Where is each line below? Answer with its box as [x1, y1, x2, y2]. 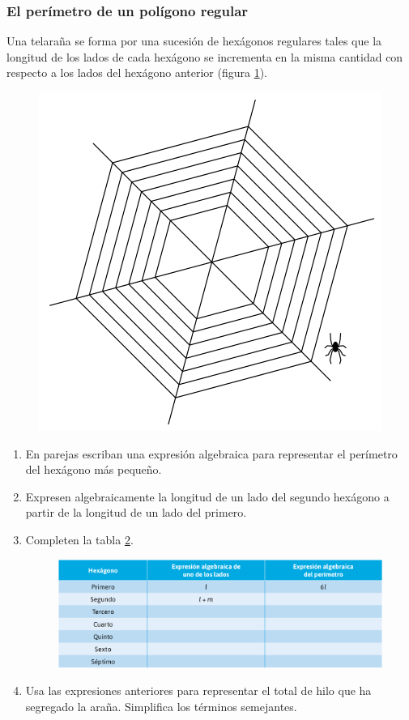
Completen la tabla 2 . [25, 530, 134, 547]
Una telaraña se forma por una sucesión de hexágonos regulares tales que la [6, 32, 382, 49]
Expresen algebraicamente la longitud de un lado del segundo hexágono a [25, 488, 390, 505]
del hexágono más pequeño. [25, 461, 162, 478]
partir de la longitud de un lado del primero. [25, 504, 247, 521]
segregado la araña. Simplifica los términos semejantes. [25, 697, 297, 714]
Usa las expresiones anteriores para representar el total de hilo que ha [25, 682, 372, 699]
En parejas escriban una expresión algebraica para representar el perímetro [25, 445, 398, 462]
